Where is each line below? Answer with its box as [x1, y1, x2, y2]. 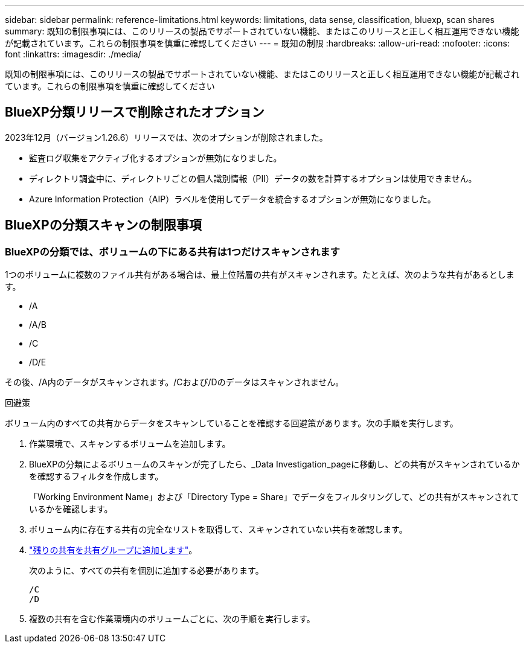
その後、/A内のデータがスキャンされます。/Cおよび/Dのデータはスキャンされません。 [5, 377, 344, 388]
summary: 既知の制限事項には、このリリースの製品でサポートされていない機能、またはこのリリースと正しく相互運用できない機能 [5, 26, 519, 36]
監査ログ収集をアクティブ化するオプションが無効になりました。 [29, 152, 282, 163]
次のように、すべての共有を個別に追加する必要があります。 [29, 565, 264, 576]
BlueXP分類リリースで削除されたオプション [5, 104, 264, 120]
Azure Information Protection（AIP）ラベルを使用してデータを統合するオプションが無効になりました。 [29, 193, 436, 204]
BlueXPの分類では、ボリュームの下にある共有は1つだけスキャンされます [5, 245, 340, 258]
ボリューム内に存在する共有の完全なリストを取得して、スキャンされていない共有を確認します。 [29, 524, 408, 535]
